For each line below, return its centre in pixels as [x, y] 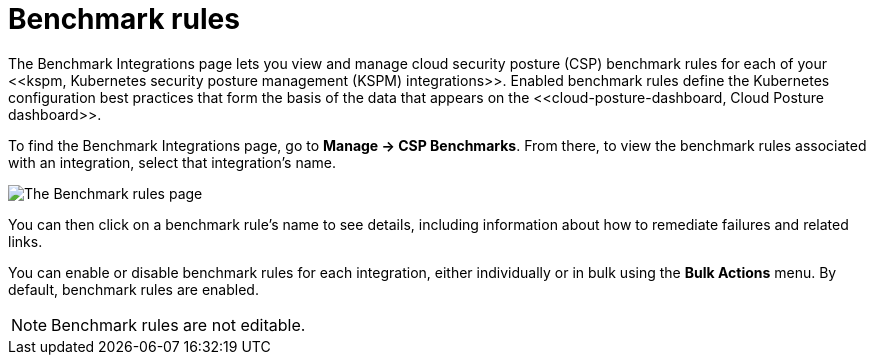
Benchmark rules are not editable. [178, 324]
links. [25, 241]
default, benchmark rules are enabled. [133, 289]
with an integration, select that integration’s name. [172, 162]
